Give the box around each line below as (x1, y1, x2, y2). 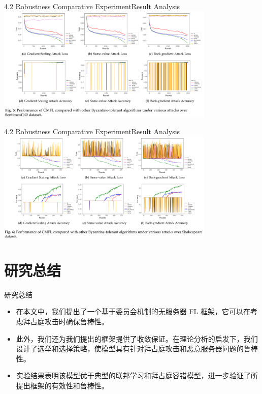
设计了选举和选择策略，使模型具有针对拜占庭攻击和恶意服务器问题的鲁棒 (16, 343, 258, 354)
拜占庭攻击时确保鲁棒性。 (23, 316, 109, 326)
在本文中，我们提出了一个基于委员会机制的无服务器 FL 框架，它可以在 (16, 306, 251, 317)
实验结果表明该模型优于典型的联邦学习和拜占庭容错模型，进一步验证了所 (16, 370, 258, 381)
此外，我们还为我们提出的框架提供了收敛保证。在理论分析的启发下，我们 (16, 333, 258, 344)
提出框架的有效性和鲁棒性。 (16, 380, 109, 390)
